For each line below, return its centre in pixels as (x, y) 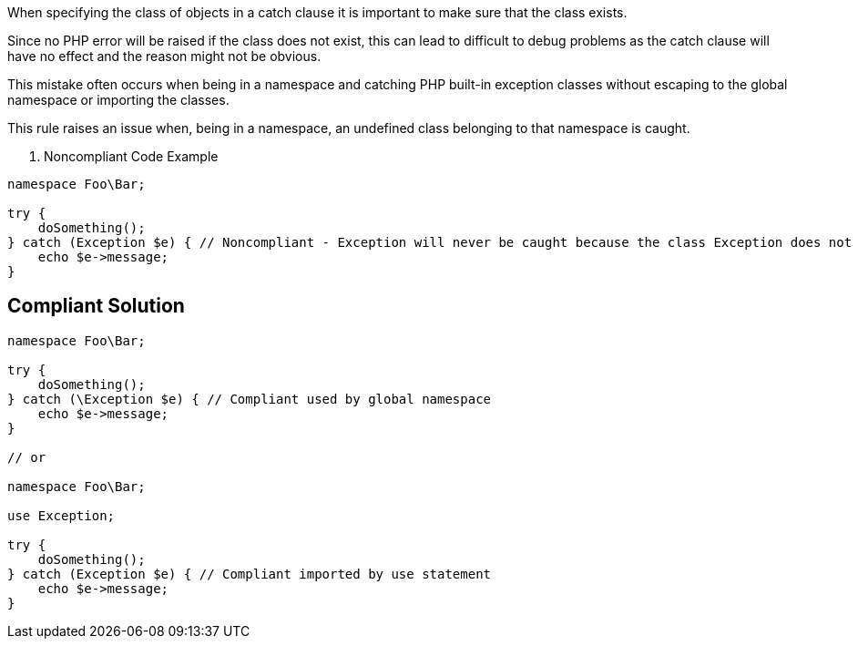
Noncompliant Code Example (131, 156)
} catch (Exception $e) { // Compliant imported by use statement (250, 574)
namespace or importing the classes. (118, 100)
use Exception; (61, 515)
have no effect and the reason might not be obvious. (164, 56)
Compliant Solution (96, 306)
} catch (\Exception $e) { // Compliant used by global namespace (250, 399)
